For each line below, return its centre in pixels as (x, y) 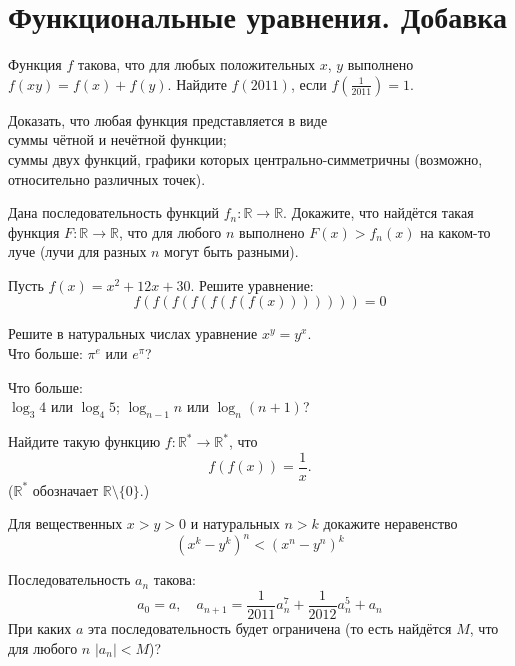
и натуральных (235, 523)
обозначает (65, 489)
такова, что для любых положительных (196, 64)
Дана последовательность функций (114, 212)
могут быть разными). (231, 251)
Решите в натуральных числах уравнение (133, 333)
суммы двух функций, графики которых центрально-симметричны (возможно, (245, 158)
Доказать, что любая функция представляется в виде (168, 119)
